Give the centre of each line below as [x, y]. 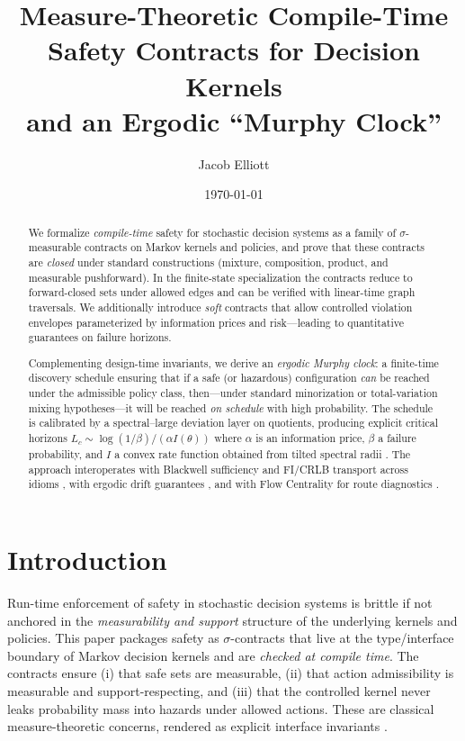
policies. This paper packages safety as [113, 638]
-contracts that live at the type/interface [342, 638]
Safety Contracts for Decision [234, 50]
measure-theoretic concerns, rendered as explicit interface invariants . [197, 726]
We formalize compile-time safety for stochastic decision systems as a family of [212, 232]
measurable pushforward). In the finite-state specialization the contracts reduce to [220, 277]
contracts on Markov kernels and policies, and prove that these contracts [254, 247]
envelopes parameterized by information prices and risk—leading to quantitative [216, 322]
